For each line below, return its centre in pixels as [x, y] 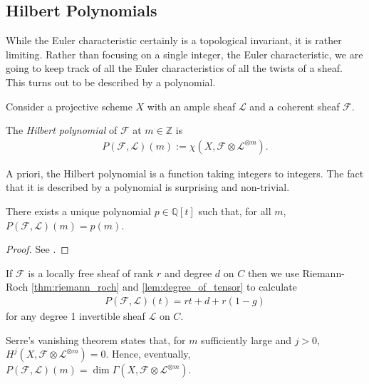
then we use [273, 273]
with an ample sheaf [191, 106]
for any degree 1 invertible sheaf [76, 315]
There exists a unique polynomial [78, 211]
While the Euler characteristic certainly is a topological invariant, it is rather [174, 40]
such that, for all [235, 211]
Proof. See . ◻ [37, 249]
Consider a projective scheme [69, 106]
